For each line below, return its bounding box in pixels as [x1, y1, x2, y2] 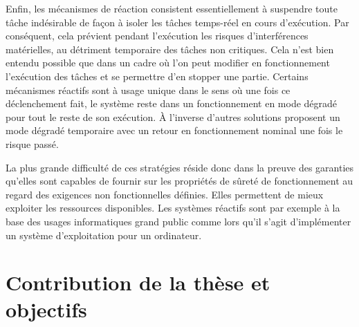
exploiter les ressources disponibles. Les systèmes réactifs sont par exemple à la [6, 200, 340, 215]
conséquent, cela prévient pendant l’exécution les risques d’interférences [6, 28, 309, 43]
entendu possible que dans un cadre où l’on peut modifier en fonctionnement [6, 55, 330, 70]
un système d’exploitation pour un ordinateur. [6, 227, 202, 242]
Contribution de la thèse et [6, 268, 270, 297]
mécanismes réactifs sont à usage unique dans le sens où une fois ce [6, 82, 291, 97]
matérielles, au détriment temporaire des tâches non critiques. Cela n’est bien [6, 41, 334, 56]
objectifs [6, 295, 87, 324]
